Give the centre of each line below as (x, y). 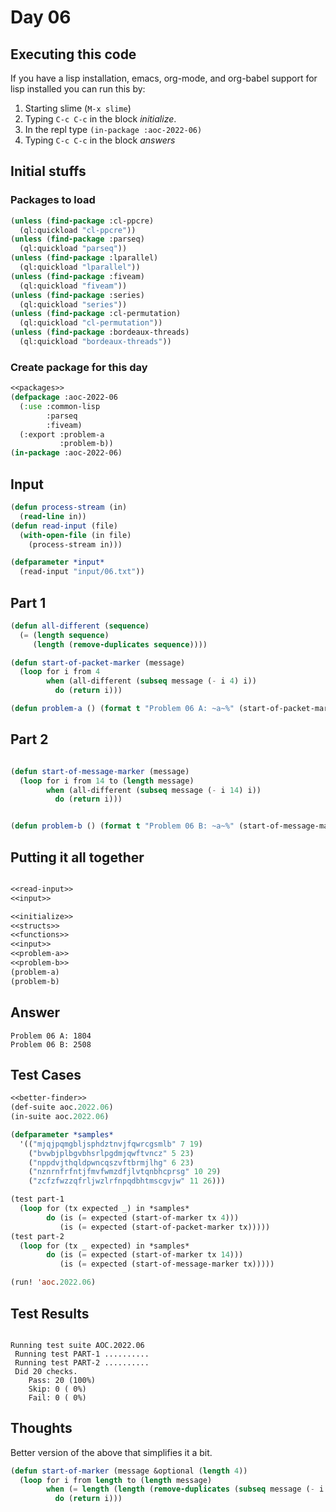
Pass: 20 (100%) (62, 1380)
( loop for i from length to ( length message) (116, 1480)
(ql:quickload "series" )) (73, 304)
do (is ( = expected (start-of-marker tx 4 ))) (143, 1217)
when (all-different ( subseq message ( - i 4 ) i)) (151, 681)
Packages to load (53, 200)
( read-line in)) (53, 516)
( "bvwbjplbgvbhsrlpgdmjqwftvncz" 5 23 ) (111, 1153)
